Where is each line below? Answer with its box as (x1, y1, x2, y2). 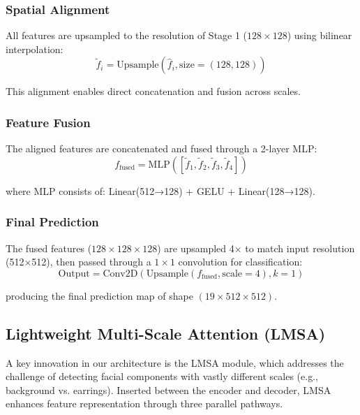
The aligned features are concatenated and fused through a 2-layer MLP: (6, 141, 317, 156)
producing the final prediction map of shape (6, 288, 193, 303)
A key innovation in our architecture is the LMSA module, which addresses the (6, 355, 344, 370)
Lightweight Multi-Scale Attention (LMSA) (6, 322, 326, 344)
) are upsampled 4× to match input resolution (157, 240, 355, 255)
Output (58, 268, 90, 279)
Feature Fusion (6, 113, 91, 131)
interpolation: (6, 41, 63, 56)
